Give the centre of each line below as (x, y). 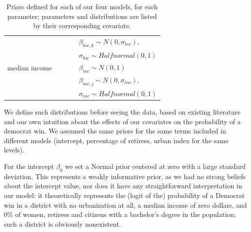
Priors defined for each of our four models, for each (82, 6)
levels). (14, 150)
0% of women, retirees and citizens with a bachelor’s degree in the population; (120, 214)
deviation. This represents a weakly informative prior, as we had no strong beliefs (125, 176)
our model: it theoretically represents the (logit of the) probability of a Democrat (125, 195)
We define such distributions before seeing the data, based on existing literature (122, 112)
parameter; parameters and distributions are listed (82, 16)
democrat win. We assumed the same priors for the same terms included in (115, 131)
